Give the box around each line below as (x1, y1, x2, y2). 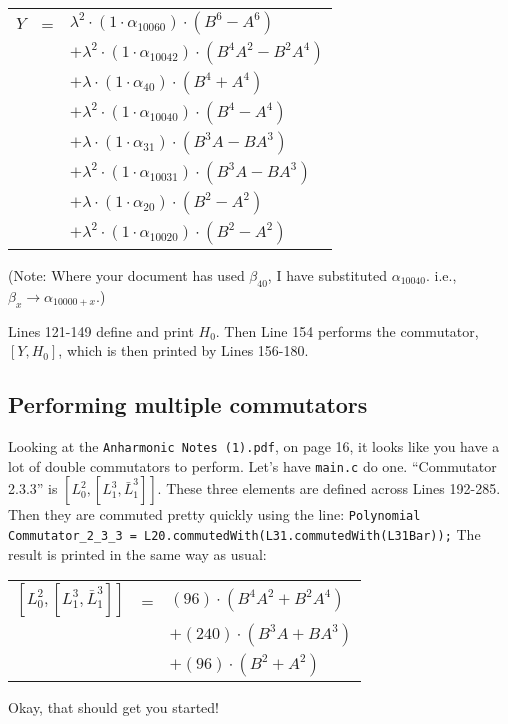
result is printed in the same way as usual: (8, 543, 267, 564)
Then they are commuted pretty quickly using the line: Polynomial (8, 504, 421, 525)
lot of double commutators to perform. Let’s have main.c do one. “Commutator (8, 455, 497, 476)
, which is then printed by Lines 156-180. (58, 340, 309, 361)
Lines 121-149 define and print (8, 320, 194, 341)
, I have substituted (267, 265, 388, 285)
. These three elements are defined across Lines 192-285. (157, 478, 501, 499)
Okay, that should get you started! (8, 697, 219, 718)
